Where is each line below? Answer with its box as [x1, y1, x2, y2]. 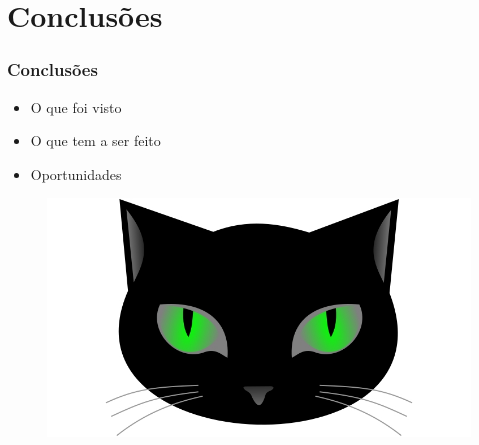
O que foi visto [30, 96, 122, 117]
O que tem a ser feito [30, 130, 161, 151]
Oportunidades [30, 163, 122, 184]
